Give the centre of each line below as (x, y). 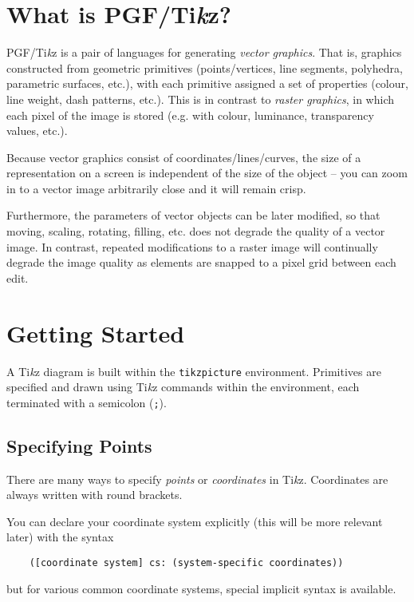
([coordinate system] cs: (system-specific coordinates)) (186, 563)
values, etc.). (37, 131)
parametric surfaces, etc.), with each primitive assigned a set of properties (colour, (207, 83)
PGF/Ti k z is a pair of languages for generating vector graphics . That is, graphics (204, 52)
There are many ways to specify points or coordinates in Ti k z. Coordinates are (197, 479)
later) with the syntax (60, 537)
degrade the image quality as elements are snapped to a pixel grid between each (201, 262)
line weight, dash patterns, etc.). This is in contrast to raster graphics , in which (201, 99)
